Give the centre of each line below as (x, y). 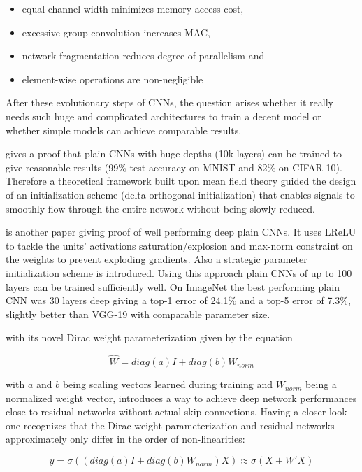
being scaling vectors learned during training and (168, 384)
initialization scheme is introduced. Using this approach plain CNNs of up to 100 (179, 272)
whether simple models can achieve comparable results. (124, 130)
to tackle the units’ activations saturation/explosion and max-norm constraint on (179, 245)
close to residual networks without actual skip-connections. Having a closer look (176, 412)
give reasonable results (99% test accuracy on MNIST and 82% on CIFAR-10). (174, 167)
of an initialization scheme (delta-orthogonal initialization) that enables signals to (180, 194)
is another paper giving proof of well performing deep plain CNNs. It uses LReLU (181, 232)
